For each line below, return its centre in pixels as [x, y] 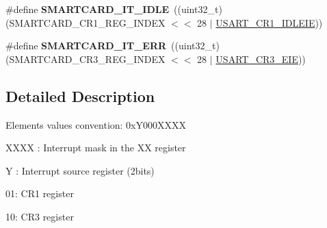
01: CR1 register [40, 193]
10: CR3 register [40, 216]
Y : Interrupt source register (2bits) [80, 170]
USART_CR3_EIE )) [261, 59]
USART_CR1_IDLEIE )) [269, 22]
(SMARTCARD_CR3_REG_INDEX [86, 59]
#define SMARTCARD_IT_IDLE [88, 9]
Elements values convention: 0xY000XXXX [96, 124]
